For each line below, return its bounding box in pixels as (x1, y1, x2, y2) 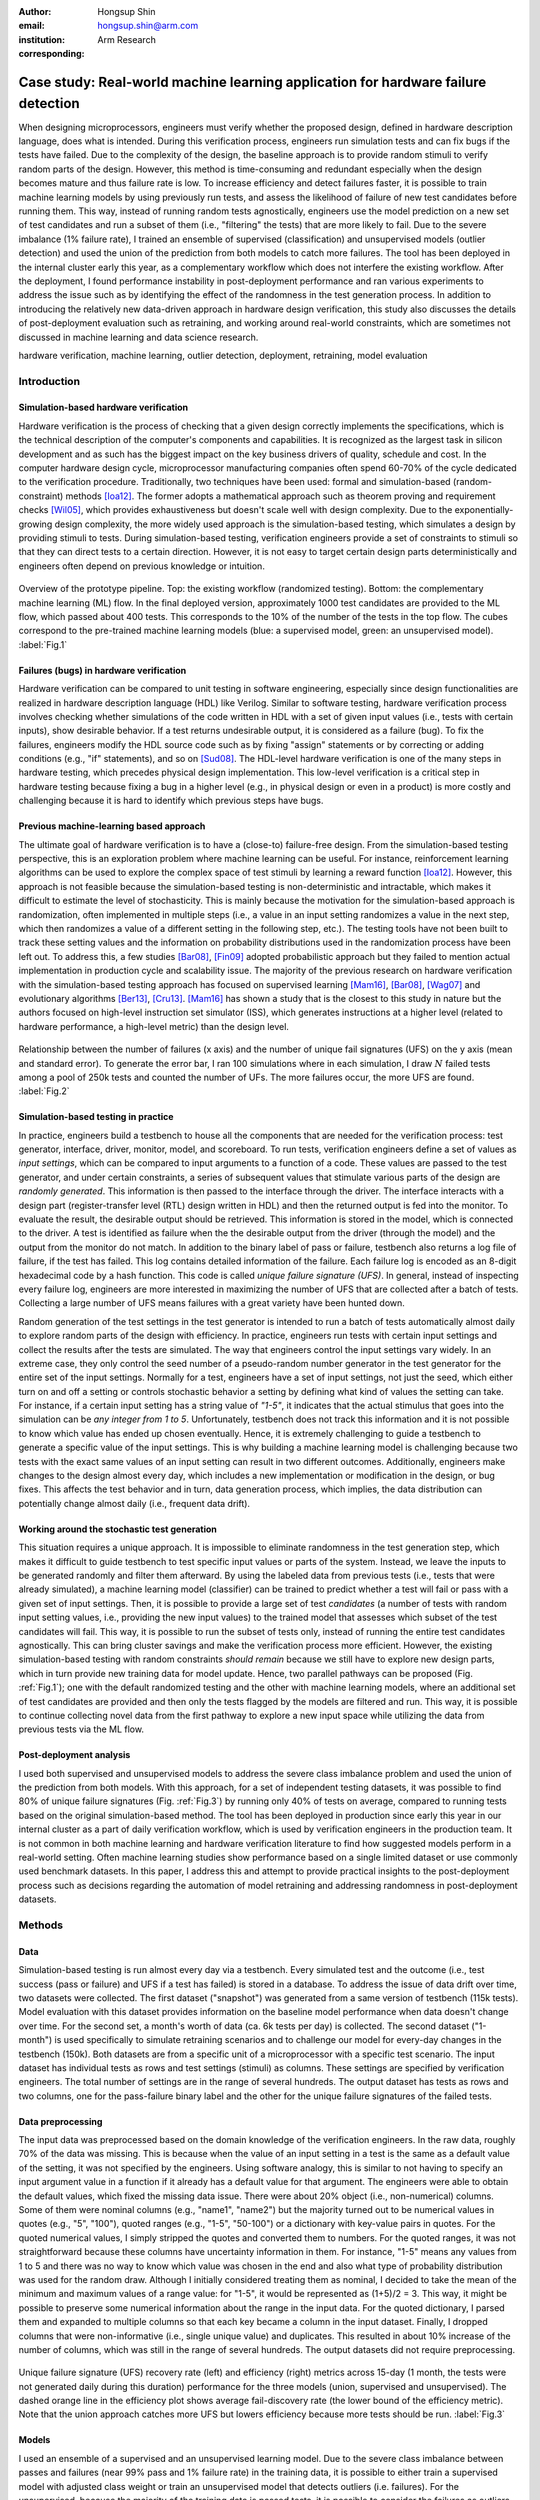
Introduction (18, 374, 80, 388)
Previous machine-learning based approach (18, 820, 206, 832)
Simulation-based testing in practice (18, 1111, 174, 1123)
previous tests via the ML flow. (18, 1723, 145, 1735)
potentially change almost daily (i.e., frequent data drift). (18, 1497, 250, 1509)
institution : (18, 33, 66, 45)
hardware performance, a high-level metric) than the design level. (18, 1020, 290, 1032)
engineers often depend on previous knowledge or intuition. (18, 560, 265, 572)
